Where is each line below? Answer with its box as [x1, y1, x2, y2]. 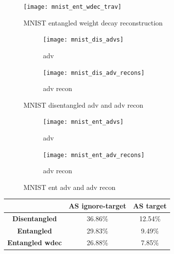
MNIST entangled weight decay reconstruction [23, 17, 163, 27]
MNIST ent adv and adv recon [23, 182, 116, 192]
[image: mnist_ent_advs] [43, 118, 124, 126]
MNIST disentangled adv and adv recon [23, 99, 144, 110]
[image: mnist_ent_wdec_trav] [23, 3, 122, 10]
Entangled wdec [7, 237, 62, 248]
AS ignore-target [68, 200, 127, 210]
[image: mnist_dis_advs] [43, 36, 124, 44]
